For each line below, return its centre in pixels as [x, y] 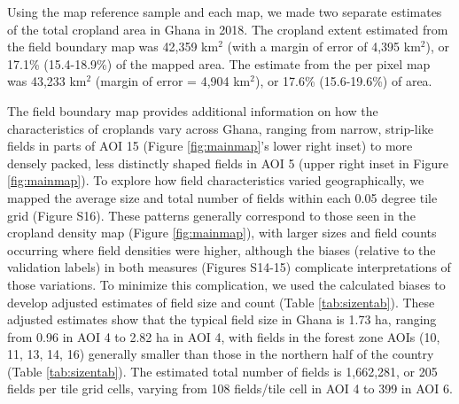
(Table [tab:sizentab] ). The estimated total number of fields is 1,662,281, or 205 [222, 371]
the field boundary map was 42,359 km [113, 47]
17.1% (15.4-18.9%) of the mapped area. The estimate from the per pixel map [219, 63]
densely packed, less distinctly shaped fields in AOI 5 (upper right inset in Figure [228, 163]
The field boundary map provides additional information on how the [193, 110]
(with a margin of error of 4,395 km [324, 47]
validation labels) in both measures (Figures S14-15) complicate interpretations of [229, 267]
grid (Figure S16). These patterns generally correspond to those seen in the [211, 215]
